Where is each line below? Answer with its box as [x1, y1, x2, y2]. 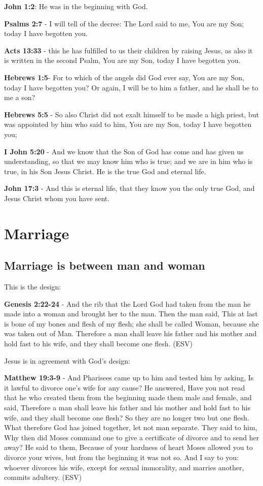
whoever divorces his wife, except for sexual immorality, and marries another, [4, 462, 244, 472]
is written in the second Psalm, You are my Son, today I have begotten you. [4, 55, 241, 66]
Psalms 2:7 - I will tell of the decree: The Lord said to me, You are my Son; [4, 18, 244, 28]
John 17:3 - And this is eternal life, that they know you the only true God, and [4, 183, 255, 193]
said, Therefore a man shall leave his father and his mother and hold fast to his [4, 402, 250, 413]
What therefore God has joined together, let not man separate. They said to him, [4, 422, 257, 433]
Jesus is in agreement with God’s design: [4, 355, 130, 366]
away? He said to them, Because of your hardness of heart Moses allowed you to [4, 442, 253, 452]
